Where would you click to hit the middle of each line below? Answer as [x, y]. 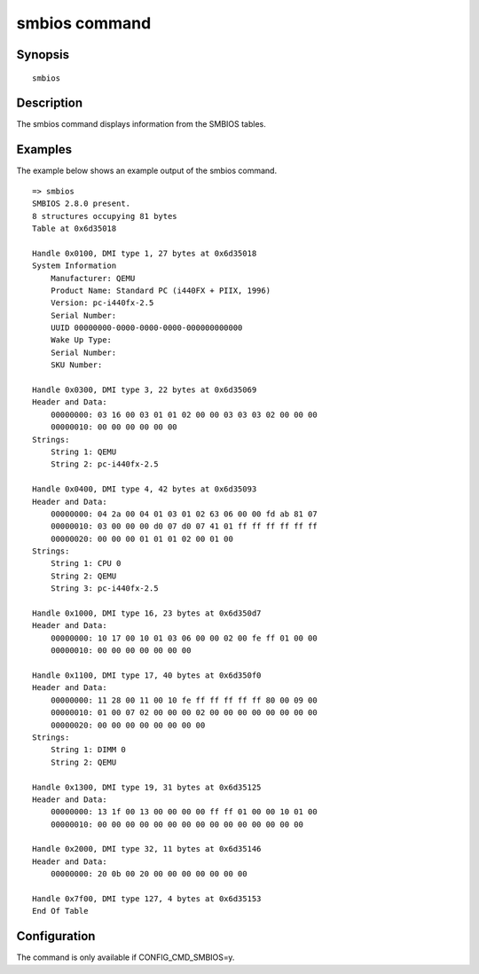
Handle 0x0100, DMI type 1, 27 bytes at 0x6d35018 [145, 253]
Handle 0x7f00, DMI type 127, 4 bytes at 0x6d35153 [147, 899]
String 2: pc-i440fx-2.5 [104, 464]
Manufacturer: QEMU [93, 278]
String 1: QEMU [83, 452]
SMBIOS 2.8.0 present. [82, 204]
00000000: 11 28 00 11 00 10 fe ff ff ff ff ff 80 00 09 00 [184, 700]
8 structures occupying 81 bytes [105, 216]
